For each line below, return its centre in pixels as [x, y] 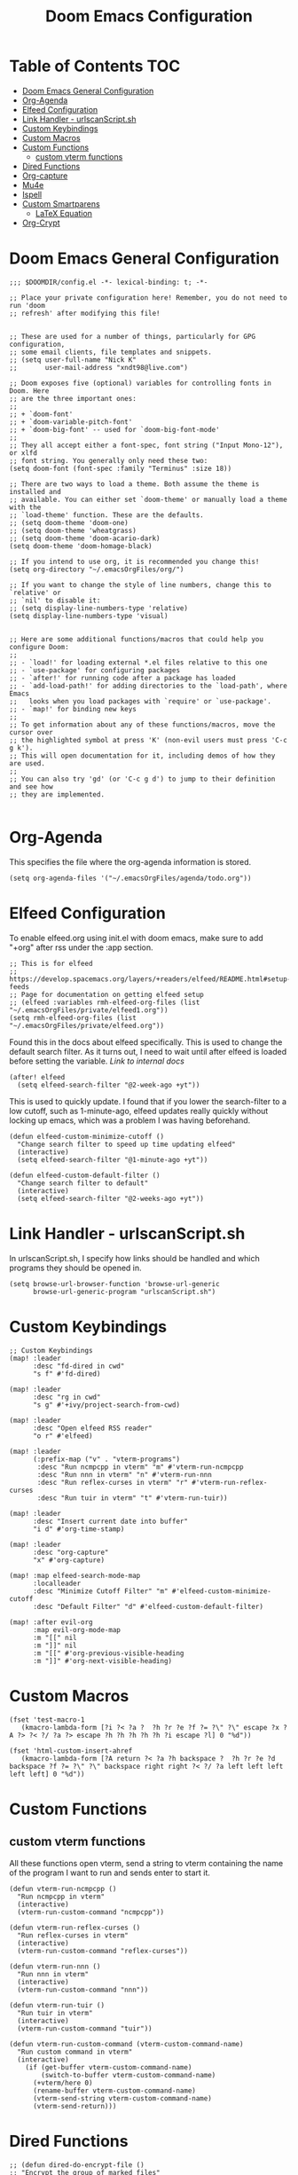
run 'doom [27, 305]
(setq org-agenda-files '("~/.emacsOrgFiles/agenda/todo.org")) [130, 878]
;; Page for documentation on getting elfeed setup [106, 994]
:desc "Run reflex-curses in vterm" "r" [113, 1482]
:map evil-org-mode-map [77, 1629]
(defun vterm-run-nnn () [55, 1967]
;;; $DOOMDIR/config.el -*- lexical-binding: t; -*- [109, 282]
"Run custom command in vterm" [75, 2052]
